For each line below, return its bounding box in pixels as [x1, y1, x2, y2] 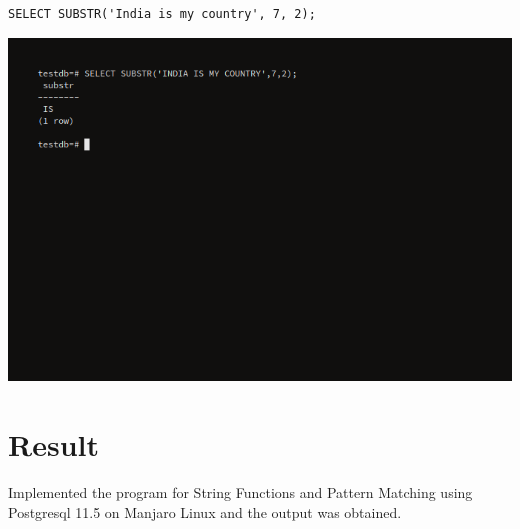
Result [8, 424, 99, 465]
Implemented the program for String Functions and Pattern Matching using [8, 482, 473, 503]
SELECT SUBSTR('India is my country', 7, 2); [8, 7, 316, 21]
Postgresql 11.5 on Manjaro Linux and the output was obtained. [8, 501, 402, 522]
